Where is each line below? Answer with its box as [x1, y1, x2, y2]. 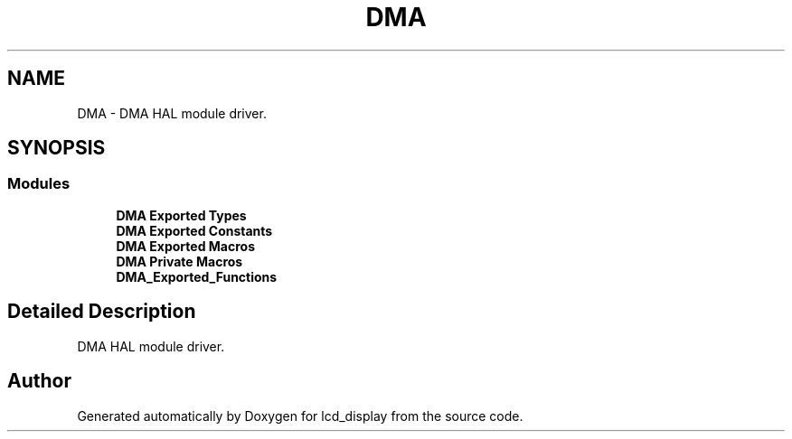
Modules [7, 174, 71, 193]
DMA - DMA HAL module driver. [77, 105, 267, 121]
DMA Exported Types [116, 207, 247, 223]
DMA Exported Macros [116, 238, 255, 254]
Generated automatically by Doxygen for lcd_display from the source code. [77, 407, 523, 424]
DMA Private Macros [116, 253, 243, 269]
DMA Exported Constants [116, 222, 273, 238]
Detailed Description [7, 300, 196, 323]
